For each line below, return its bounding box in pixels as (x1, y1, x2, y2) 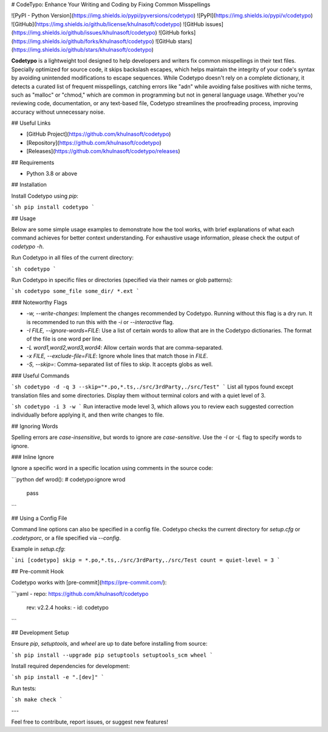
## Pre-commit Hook (11, 567, 64, 575)
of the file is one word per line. (26, 335, 103, 343)
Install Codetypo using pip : (11, 192, 79, 199)
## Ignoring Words (11, 423, 58, 430)
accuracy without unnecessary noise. (11, 108, 106, 116)
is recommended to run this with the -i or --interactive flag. (26, 318, 174, 325)
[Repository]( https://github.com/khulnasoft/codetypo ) (26, 139, 162, 146)
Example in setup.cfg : (11, 545, 66, 553)
